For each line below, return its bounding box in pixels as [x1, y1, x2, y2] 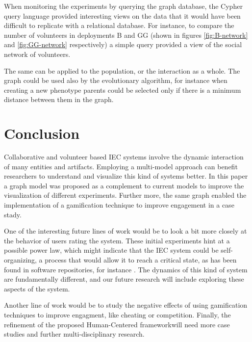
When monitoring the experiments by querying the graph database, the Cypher [4, 1, 243, 11]
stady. [4, 209, 22, 219]
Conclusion [4, 123, 80, 143]
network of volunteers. [4, 49, 71, 59]
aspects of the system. [4, 283, 70, 293]
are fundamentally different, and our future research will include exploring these [4, 274, 244, 284]
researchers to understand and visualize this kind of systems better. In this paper [4, 171, 248, 181]
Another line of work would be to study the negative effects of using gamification [4, 300, 248, 310]
